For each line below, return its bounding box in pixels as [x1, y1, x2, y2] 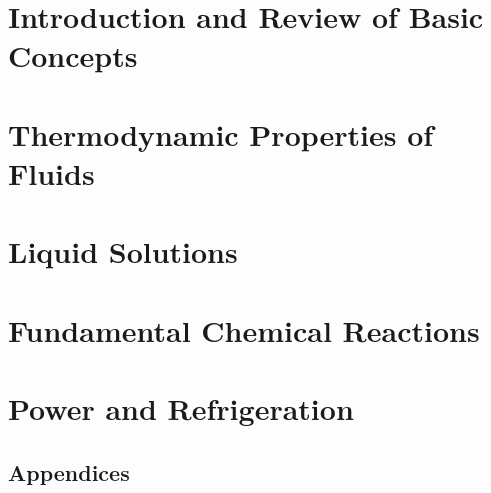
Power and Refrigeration [8, 388, 354, 429]
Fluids [8, 152, 95, 193]
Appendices [8, 456, 130, 487]
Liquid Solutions [8, 231, 238, 272]
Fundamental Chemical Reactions [8, 309, 480, 350]
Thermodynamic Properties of [8, 113, 434, 154]
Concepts [8, 35, 138, 76]
